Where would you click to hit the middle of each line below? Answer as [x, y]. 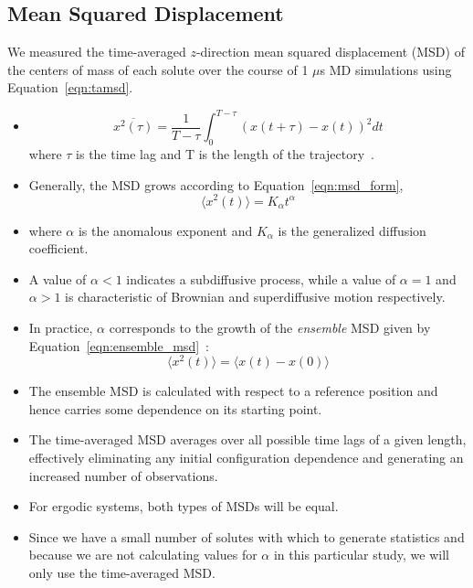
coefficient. [58, 248]
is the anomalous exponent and [165, 230]
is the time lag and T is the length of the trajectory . [225, 154]
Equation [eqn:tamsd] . [70, 87]
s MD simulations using [386, 69]
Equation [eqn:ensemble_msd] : [119, 345]
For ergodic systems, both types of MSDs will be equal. [184, 506]
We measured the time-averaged [97, 52]
